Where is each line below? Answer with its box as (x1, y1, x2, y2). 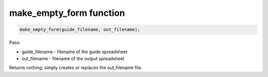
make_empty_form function (9, 7, 125, 18)
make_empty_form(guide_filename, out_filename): (19, 27, 140, 32)
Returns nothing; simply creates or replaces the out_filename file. (9, 65, 142, 71)
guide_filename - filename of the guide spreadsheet (21, 49, 128, 55)
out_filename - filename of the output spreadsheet (21, 55, 125, 62)
